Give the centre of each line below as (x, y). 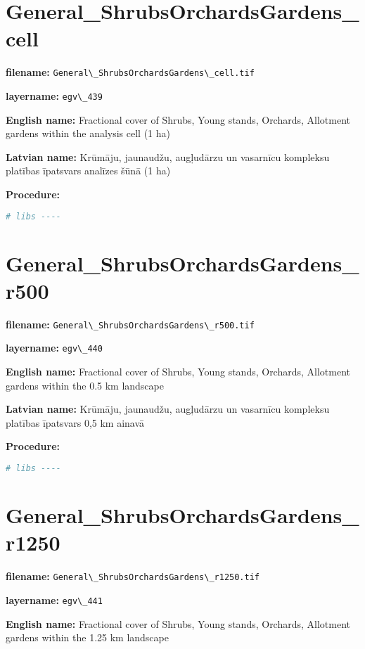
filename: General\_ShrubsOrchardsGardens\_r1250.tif (133, 576)
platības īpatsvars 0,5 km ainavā (75, 422)
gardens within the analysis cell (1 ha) (88, 133)
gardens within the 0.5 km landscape (85, 385)
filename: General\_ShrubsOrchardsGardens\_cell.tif (130, 72)
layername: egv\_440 (54, 348)
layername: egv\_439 (54, 95)
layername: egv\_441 (54, 599)
